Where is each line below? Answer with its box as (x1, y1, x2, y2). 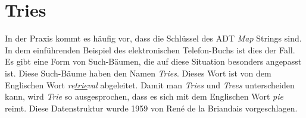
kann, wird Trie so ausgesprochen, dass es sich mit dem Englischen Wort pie (5, 90, 283, 103)
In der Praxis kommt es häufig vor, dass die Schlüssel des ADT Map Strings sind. (5, 32, 302, 44)
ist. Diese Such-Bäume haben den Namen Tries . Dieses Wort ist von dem (5, 66, 271, 79)
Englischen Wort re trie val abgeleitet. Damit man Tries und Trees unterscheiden (5, 78, 295, 91)
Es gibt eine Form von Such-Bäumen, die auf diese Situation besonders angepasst (5, 55, 302, 68)
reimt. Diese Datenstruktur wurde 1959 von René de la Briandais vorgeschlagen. (5, 101, 298, 114)
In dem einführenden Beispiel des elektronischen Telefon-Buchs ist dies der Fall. (5, 43, 295, 56)
